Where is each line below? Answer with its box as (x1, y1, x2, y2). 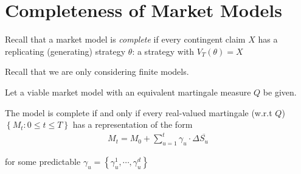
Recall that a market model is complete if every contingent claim (5, 33, 246, 46)
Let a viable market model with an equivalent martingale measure (5, 85, 251, 98)
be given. (263, 85, 297, 98)
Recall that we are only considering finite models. (5, 65, 189, 78)
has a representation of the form (72, 118, 193, 131)
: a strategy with (132, 44, 195, 57)
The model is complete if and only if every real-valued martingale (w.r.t (5, 106, 272, 119)
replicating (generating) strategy (5, 44, 126, 57)
